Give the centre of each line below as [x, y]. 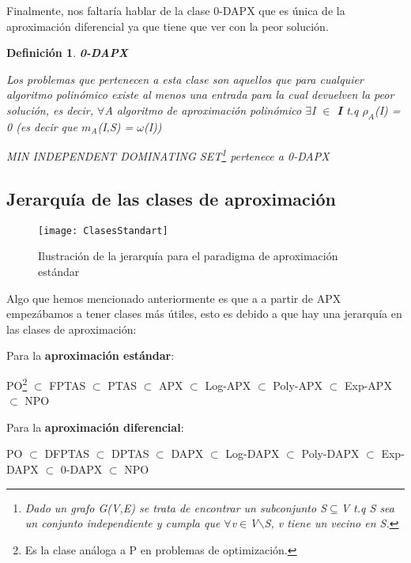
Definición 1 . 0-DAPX [67, 53]
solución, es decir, [50, 110]
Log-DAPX [253, 453]
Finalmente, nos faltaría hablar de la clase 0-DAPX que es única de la [176, 10]
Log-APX [228, 385]
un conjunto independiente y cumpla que [123, 523]
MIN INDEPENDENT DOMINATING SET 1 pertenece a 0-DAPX [168, 155]
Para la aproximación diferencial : [95, 427]
